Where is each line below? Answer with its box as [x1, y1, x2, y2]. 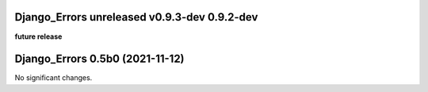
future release [14, 32, 63, 41]
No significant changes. [14, 73, 93, 82]
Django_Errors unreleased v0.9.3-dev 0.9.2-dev [14, 10, 258, 24]
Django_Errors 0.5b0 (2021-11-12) [14, 52, 185, 66]
